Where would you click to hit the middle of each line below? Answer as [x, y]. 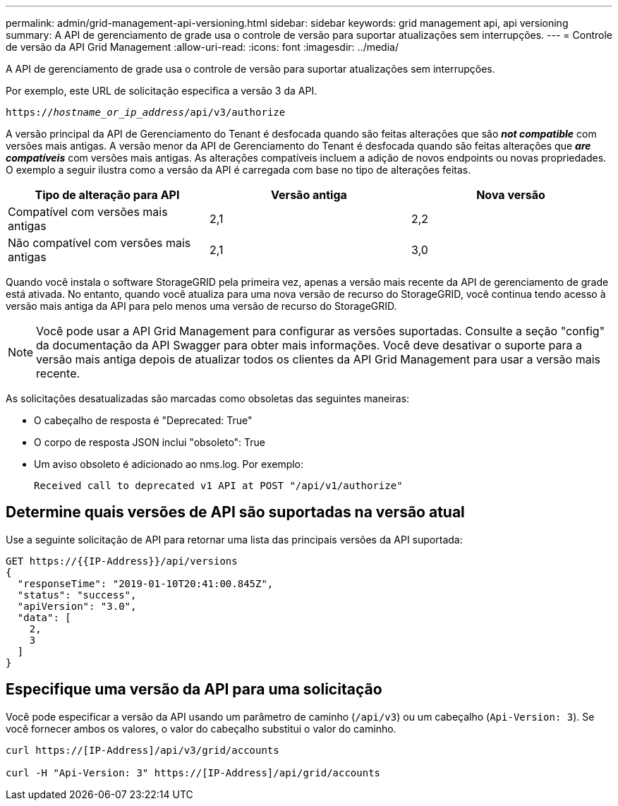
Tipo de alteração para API [107, 195]
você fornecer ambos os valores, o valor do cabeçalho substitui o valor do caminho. [201, 728]
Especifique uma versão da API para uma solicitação [194, 690]
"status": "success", [77, 595]
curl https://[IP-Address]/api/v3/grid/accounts [143, 750]
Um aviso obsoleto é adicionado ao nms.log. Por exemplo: [169, 464]
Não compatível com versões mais [99, 243]
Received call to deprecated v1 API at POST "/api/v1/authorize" [218, 486]
